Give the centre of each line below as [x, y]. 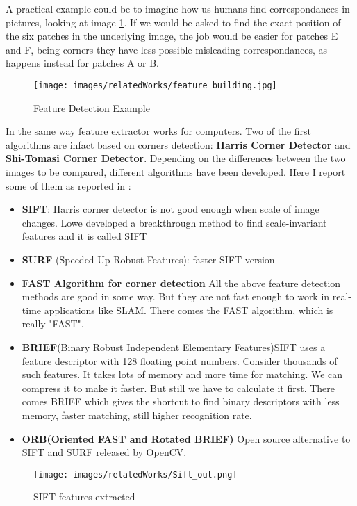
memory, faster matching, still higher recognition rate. [137, 415]
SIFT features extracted [84, 497]
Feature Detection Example [92, 107]
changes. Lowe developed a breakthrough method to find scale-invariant [174, 222]
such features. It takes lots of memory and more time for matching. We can [182, 374]
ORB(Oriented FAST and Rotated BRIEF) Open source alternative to [186, 438]
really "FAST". [53, 324]
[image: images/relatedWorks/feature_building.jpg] [155, 85]
